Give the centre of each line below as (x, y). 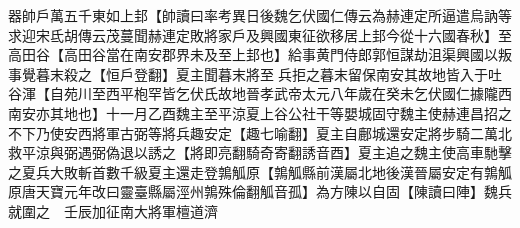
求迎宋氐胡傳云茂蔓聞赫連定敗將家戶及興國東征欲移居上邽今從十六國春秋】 (253, 34)
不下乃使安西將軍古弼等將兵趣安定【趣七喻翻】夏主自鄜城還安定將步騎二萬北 (260, 132)
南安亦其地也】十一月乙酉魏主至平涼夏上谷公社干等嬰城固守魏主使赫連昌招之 (260, 112)
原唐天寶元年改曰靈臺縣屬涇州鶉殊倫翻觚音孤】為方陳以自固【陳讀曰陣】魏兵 (260, 191)
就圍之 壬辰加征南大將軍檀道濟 (113, 210)
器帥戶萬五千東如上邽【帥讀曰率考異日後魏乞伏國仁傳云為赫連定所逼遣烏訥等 (260, 15)
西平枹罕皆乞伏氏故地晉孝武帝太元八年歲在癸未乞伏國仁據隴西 (308, 93)
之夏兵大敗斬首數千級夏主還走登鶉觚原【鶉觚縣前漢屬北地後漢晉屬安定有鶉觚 (260, 171)
